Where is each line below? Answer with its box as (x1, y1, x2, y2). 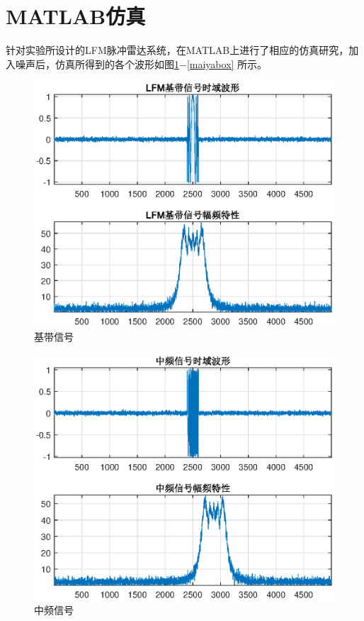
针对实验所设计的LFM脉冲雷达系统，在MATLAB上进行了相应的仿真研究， (6, 43, 349, 57)
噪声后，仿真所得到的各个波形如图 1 (15, 56, 179, 71)
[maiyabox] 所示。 (186, 56, 268, 71)
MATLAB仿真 (6, 1, 146, 31)
